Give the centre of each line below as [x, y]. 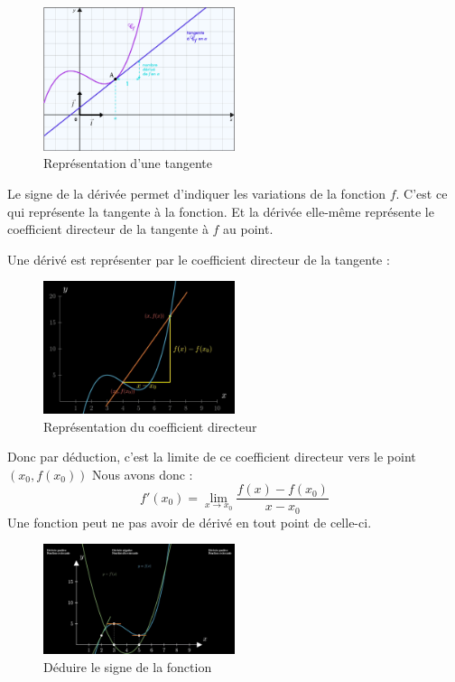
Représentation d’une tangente [128, 163]
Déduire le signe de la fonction [128, 666]
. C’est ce [422, 193]
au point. [248, 229]
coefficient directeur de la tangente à [108, 229]
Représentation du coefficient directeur [150, 426]
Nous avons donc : [143, 474]
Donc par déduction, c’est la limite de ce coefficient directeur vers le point [212, 457]
